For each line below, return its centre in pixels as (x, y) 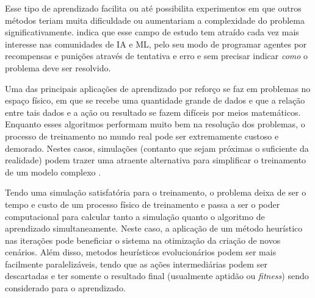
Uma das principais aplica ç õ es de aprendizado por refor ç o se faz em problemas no (158, 88)
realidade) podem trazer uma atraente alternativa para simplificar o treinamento (156, 160)
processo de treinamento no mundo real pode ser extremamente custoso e (142, 136)
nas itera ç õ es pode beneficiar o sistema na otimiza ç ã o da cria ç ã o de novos (143, 240)
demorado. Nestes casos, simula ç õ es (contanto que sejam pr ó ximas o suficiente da (157, 148)
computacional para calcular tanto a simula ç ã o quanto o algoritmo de (135, 216)
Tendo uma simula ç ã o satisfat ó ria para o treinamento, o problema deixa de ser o (156, 192)
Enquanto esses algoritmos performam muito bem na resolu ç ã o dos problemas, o (155, 124)
